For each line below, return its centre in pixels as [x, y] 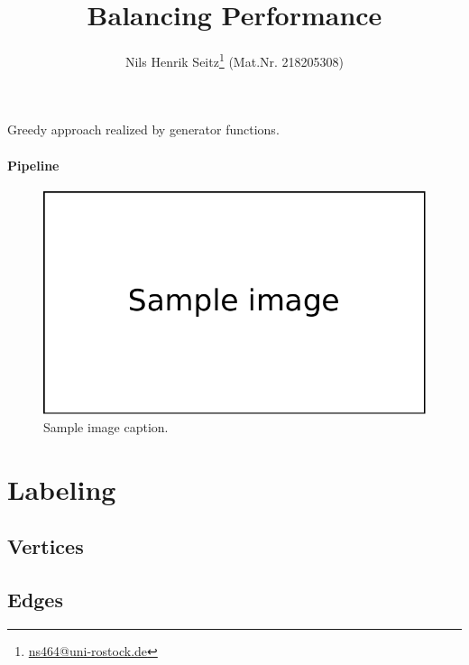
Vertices [46, 546]
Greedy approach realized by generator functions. [143, 129]
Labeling [62, 489]
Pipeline [33, 165]
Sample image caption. [106, 426]
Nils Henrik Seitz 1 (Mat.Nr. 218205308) [234, 60]
